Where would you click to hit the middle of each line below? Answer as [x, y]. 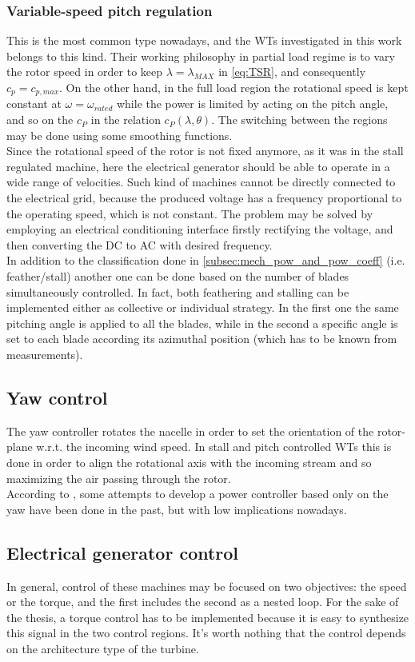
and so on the [40, 120]
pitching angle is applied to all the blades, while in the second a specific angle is [202, 323]
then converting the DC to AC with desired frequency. [140, 244]
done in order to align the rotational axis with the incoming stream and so [189, 462]
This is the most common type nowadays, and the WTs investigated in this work [204, 40]
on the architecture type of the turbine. [103, 648]
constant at [34, 104]
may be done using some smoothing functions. [120, 135]
